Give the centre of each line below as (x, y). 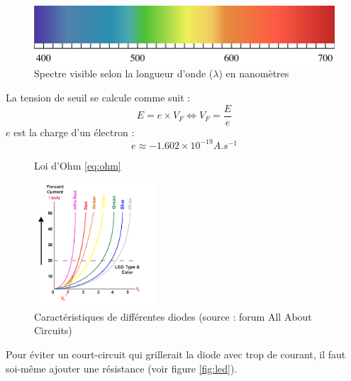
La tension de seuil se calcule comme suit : (98, 97)
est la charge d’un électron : (74, 132)
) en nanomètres (254, 73)
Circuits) (53, 330)
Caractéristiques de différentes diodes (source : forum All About (173, 316)
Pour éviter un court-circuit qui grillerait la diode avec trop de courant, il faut (176, 354)
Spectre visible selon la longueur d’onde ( (124, 73)
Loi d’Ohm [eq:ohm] (78, 165)
